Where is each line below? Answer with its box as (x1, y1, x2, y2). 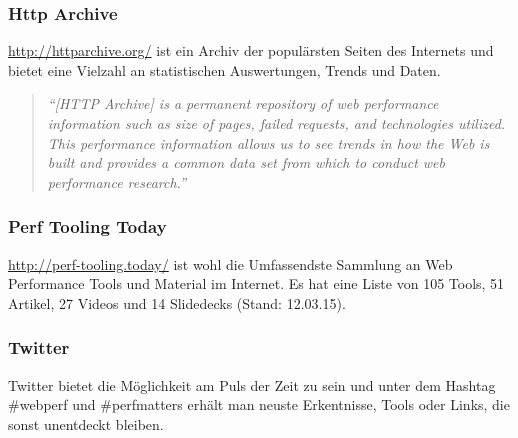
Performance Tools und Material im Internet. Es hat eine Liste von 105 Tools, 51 (8, 273, 505, 294)
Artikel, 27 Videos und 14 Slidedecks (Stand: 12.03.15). (8, 292, 346, 313)
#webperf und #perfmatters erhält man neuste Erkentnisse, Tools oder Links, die (8, 394, 510, 415)
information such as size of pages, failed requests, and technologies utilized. (47, 113, 506, 133)
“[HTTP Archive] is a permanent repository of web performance (47, 93, 439, 114)
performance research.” (47, 171, 186, 192)
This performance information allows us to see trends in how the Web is (47, 132, 490, 153)
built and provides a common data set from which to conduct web (47, 152, 445, 173)
